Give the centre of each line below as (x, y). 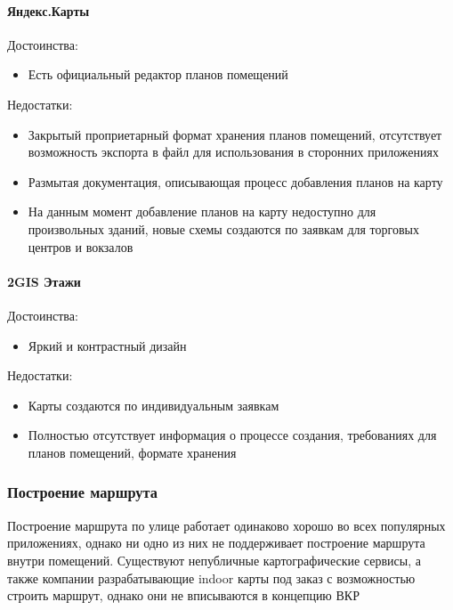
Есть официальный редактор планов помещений (158, 74)
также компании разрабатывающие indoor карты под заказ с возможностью (211, 577)
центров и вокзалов (81, 246)
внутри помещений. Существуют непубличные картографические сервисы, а (214, 560)
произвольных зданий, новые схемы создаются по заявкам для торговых (223, 228)
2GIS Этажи (44, 281)
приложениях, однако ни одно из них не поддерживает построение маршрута (216, 543)
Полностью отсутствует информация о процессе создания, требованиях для (232, 435)
